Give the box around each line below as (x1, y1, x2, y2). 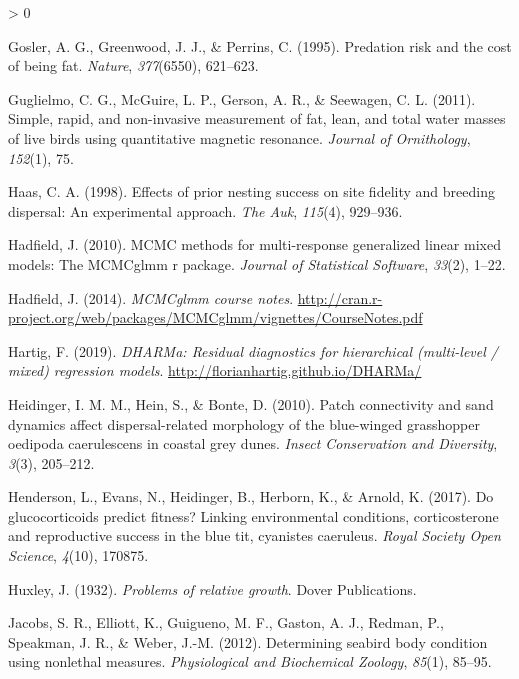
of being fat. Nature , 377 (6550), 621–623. (8, 55, 259, 76)
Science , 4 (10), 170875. (8, 545, 149, 566)
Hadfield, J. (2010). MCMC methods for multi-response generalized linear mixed (8, 234, 501, 255)
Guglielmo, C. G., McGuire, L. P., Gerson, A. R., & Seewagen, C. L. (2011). (8, 88, 476, 109)
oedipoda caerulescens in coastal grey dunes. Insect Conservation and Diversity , (8, 433, 498, 454)
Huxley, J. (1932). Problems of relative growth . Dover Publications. (8, 578, 417, 599)
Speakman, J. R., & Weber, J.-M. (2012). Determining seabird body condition (8, 631, 488, 652)
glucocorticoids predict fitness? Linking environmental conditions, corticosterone (8, 505, 499, 526)
